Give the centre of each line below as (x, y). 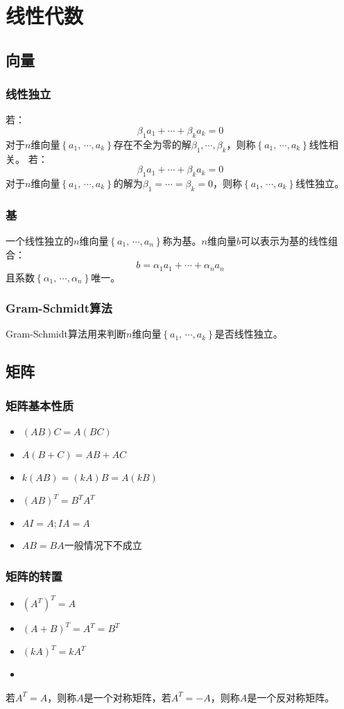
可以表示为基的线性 (284, 240)
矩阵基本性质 (40, 405)
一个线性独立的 (40, 240)
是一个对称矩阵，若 (127, 697)
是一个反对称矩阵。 (291, 697)
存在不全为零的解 (152, 144)
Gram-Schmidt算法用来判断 (66, 334)
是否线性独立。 (249, 334)
